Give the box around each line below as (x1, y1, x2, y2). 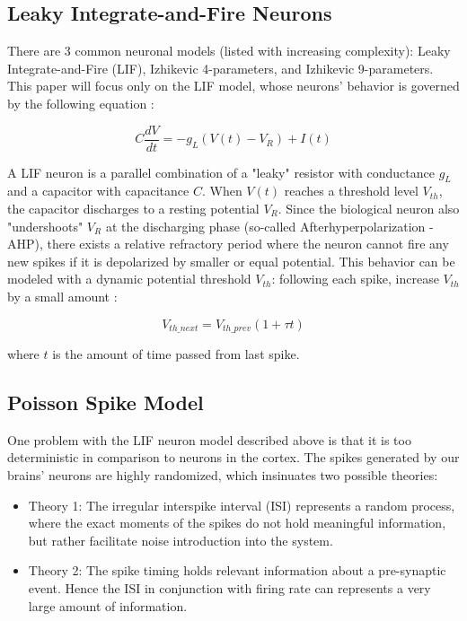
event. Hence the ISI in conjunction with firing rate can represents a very (28, 579, 431, 597)
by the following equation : (7, 93, 154, 112)
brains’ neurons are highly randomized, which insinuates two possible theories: (7, 466, 438, 485)
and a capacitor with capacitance (7, 181, 189, 200)
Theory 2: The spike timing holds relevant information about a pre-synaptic (28, 561, 446, 580)
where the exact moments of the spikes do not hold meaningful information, (28, 513, 446, 532)
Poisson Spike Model (7, 389, 204, 416)
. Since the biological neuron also (278, 199, 460, 218)
